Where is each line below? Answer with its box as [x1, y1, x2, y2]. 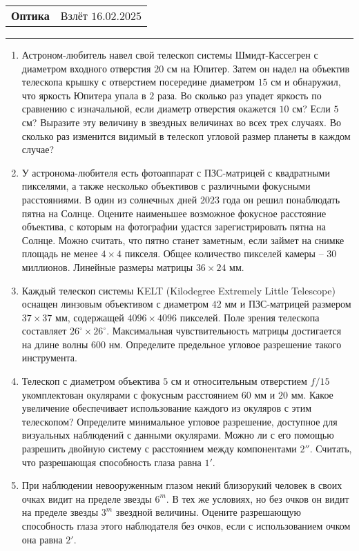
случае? [21, 142, 55, 157]
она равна [21, 532, 63, 546]
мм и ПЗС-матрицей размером [224, 297, 351, 311]
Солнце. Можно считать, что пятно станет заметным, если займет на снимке [21, 232, 345, 247]
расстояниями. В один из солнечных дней [21, 192, 197, 206]
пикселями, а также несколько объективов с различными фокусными [21, 179, 311, 193]
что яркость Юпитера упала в [21, 88, 146, 102]
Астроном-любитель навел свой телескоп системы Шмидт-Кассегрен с [21, 48, 318, 61]
